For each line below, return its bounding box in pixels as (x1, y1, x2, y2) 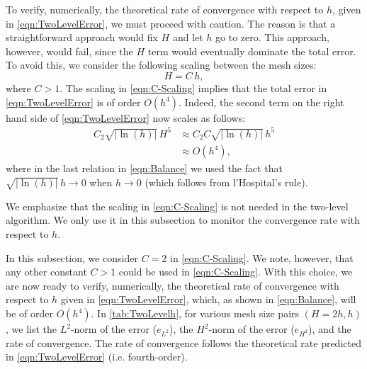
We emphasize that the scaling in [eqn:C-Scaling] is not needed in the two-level (6, 198, 349, 213)
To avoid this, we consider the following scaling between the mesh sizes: (6, 57, 317, 72)
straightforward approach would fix (6, 30, 158, 45)
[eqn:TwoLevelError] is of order (6, 94, 141, 109)
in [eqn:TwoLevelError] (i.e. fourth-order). (6, 349, 188, 364)
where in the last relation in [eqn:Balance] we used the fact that (6, 161, 283, 176)
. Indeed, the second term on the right (179, 94, 344, 109)
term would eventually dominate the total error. (147, 43, 356, 58)
